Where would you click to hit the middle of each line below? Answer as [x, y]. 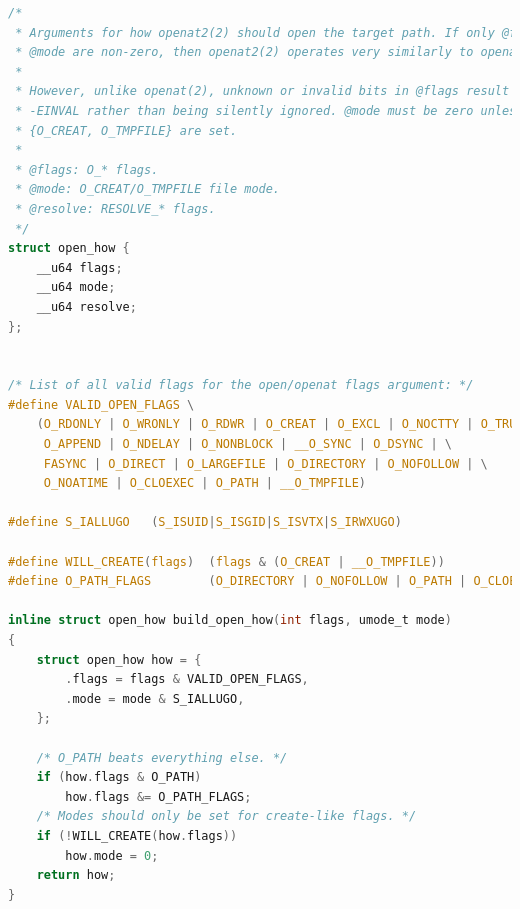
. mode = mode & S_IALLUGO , [155, 698]
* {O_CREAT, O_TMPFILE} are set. [126, 130]
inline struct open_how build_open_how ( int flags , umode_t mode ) [230, 620]
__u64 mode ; [76, 287]
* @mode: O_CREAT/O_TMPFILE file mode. [148, 189]
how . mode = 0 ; [112, 855]
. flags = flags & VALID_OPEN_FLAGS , [187, 679]
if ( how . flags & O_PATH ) [119, 777]
